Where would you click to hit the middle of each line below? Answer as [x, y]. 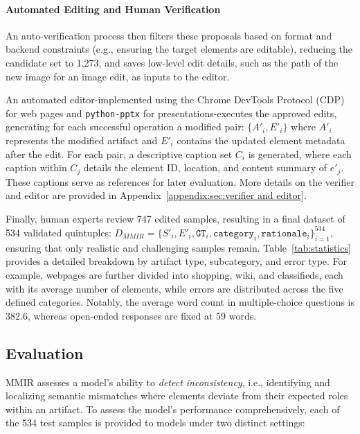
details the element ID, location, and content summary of [205, 167]
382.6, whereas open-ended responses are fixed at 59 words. [131, 315]
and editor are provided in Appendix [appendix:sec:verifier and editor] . [156, 195]
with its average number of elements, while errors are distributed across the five [174, 288]
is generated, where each [300, 154]
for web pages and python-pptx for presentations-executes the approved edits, [171, 113]
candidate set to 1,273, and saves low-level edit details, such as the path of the [172, 62]
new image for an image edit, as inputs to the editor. [118, 76]
